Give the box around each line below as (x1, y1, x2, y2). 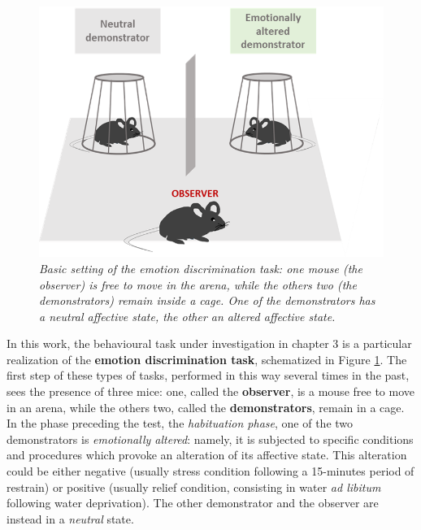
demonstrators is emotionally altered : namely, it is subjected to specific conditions (7, 430, 414, 447)
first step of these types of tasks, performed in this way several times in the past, (7, 367, 410, 384)
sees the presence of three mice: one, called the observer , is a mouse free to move (7, 383, 414, 400)
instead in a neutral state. (7, 510, 134, 527)
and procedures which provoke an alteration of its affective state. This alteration (7, 446, 407, 463)
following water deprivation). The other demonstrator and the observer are (7, 494, 379, 511)
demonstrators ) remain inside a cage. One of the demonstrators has (39, 292, 375, 309)
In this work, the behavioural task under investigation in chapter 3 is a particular (7, 335, 412, 352)
